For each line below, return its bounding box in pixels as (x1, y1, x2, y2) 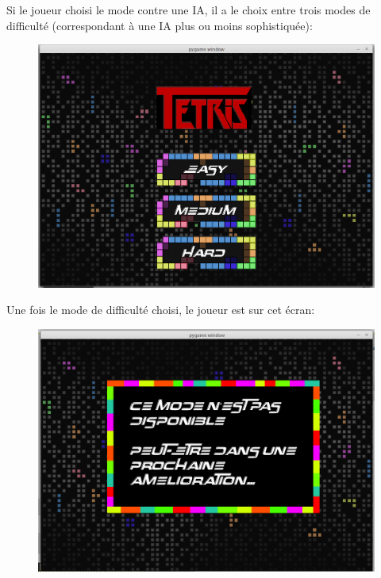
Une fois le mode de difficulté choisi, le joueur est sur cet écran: (6, 301, 315, 318)
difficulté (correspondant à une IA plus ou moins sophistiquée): (6, 17, 313, 33)
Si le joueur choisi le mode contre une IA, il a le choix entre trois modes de (6, 2, 371, 17)
